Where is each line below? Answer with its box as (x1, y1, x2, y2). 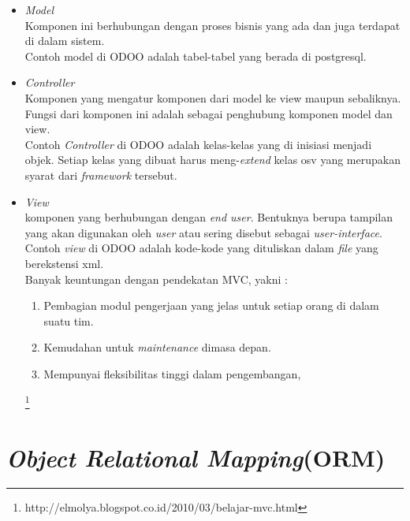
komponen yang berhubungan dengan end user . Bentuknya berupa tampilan (24, 209, 393, 225)
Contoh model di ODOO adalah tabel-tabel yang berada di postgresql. (24, 47, 367, 64)
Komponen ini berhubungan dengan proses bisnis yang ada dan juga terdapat (24, 17, 401, 33)
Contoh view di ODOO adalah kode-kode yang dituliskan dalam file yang (24, 240, 378, 256)
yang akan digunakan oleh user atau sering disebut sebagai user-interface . (24, 224, 382, 240)
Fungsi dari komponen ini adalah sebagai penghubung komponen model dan (24, 105, 393, 121)
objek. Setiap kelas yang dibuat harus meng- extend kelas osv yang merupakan (24, 151, 401, 168)
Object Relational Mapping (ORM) (6, 441, 386, 474)
